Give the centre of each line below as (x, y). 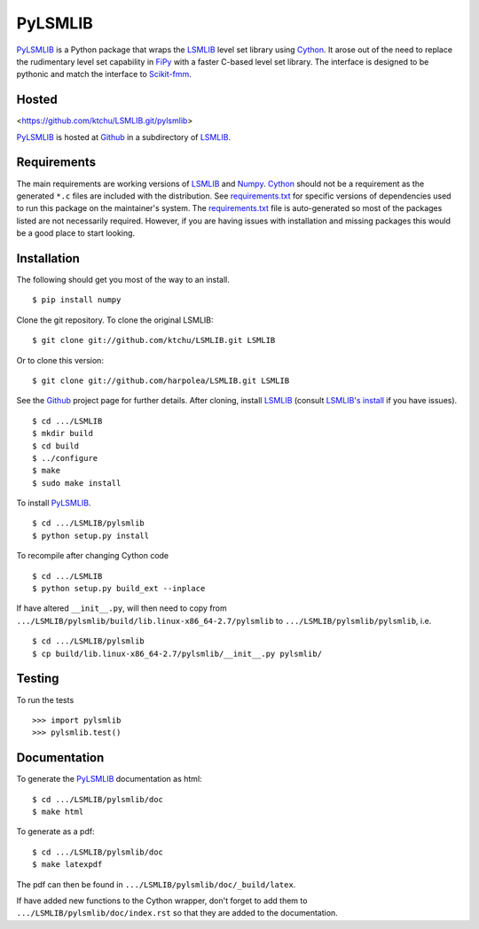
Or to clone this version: (60, 360)
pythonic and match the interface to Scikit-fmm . (104, 74)
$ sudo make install (77, 483)
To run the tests (45, 699)
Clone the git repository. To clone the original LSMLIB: (115, 320)
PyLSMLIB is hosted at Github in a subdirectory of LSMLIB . (123, 137)
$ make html (58, 812)
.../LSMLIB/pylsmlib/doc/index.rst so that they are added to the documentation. (177, 913)
